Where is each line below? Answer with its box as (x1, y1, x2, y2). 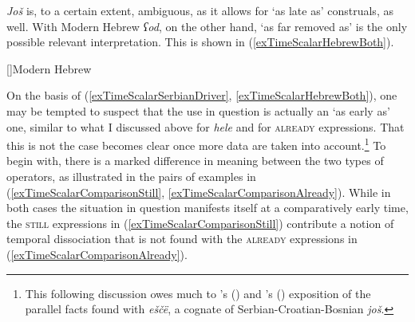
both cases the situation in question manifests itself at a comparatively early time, (6, 199, 409, 216)
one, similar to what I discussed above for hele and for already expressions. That (6, 118, 405, 135)
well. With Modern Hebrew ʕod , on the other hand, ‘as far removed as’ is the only (6, 18, 408, 34)
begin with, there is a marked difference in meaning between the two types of (6, 152, 384, 169)
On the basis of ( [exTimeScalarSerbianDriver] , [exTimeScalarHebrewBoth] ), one (6, 87, 397, 104)
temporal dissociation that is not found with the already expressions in (6, 230, 358, 247)
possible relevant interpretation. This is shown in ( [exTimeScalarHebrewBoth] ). (6, 33, 394, 50)
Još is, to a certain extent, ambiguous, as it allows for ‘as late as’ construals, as (6, 2, 393, 18)
